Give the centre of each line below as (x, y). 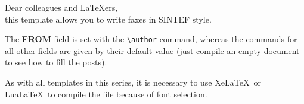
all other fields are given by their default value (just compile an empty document (152, 50)
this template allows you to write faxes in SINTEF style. (108, 19)
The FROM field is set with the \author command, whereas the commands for (151, 39)
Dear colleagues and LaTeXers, (61, 7)
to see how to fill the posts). (56, 62)
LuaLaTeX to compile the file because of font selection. (106, 94)
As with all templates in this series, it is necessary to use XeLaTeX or (133, 82)
